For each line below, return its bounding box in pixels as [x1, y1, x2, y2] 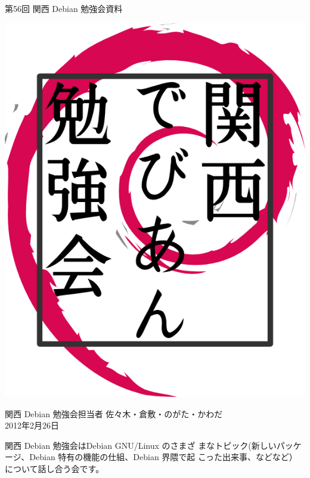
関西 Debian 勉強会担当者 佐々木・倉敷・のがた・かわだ [5, 407, 223, 420]
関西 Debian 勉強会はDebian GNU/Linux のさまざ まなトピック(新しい [5, 439, 277, 451]
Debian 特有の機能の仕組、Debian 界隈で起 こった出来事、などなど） [29, 451, 297, 463]
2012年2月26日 [5, 419, 59, 432]
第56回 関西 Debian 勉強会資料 [5, 2, 123, 14]
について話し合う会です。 [5, 462, 104, 474]
